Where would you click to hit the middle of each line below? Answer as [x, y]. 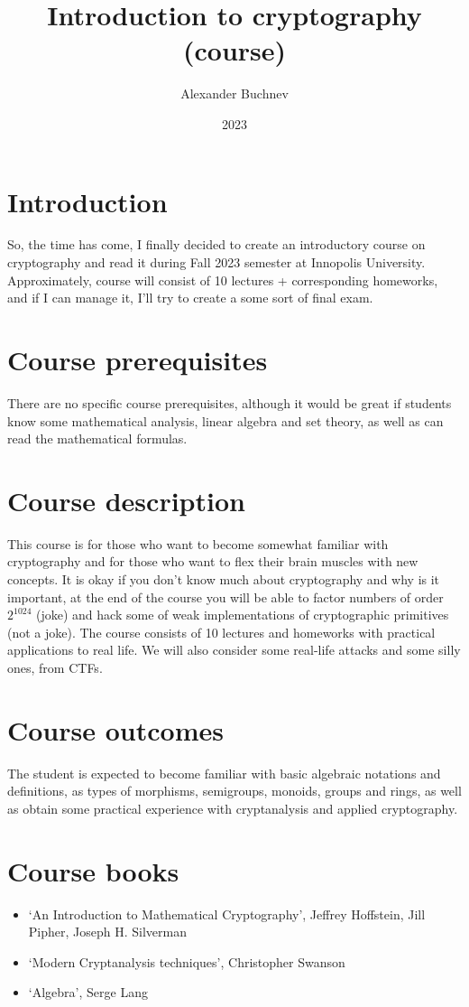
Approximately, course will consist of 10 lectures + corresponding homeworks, [223, 280]
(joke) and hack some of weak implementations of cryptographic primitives [243, 615]
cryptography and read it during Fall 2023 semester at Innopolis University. [216, 262]
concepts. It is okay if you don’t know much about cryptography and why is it [224, 579]
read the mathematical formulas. [97, 438]
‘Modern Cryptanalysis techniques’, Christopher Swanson [187, 961]
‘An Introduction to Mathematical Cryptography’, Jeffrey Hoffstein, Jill [227, 914]
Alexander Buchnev [234, 93]
